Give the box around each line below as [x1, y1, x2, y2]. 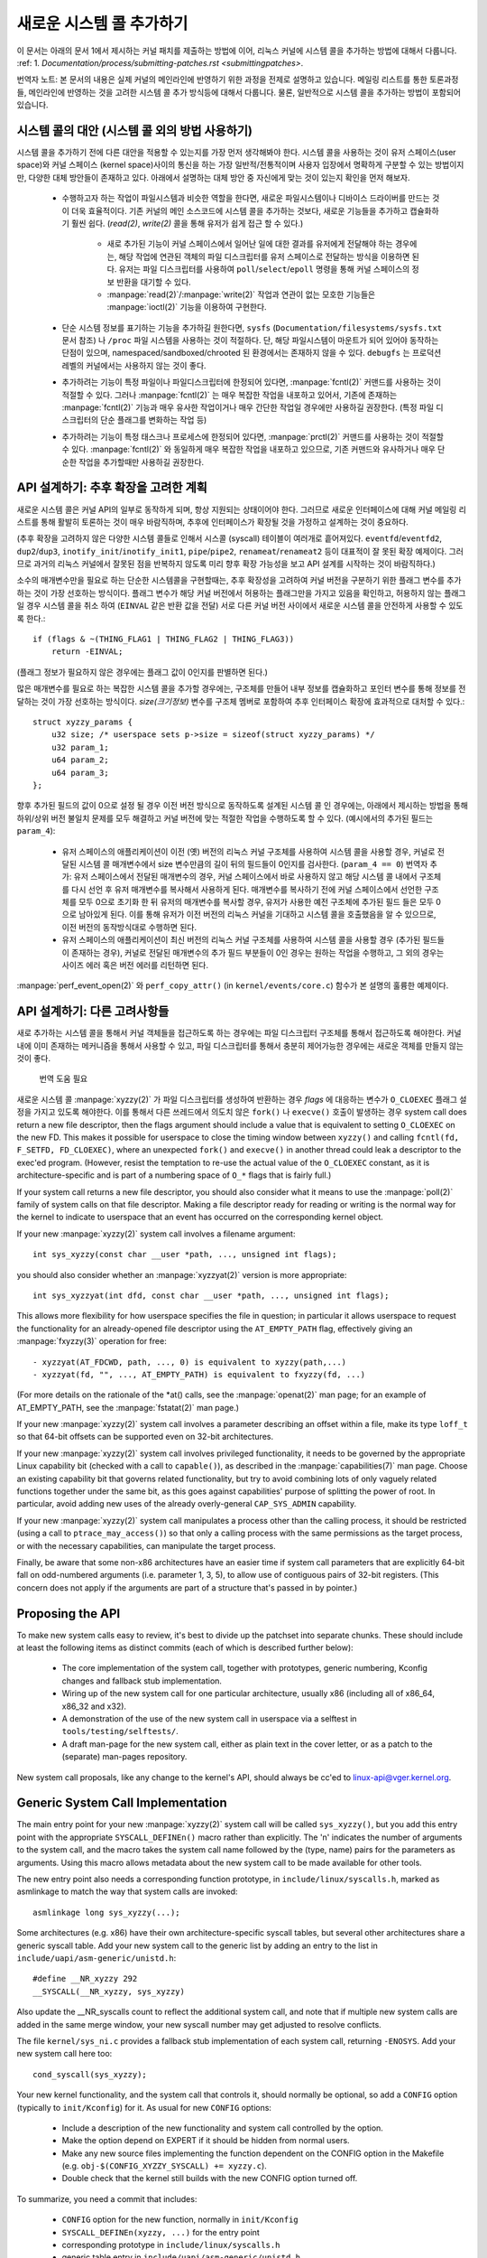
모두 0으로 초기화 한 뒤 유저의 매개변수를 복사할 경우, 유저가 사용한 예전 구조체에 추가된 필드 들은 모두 [78, 897, 435, 908]
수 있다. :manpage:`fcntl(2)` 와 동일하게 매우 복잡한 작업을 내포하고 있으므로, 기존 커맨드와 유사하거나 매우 [61, 443, 436, 455]
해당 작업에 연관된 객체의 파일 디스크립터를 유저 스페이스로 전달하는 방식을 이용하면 [118, 251, 410, 262]
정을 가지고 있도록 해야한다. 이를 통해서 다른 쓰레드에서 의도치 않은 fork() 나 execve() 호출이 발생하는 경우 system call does [16, 1106, 468, 1117]
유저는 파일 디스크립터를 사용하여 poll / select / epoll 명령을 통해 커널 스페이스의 [118, 264, 410, 275]
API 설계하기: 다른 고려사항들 [16, 1003, 170, 1020]
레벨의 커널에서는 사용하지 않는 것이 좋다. [61, 359, 207, 370]
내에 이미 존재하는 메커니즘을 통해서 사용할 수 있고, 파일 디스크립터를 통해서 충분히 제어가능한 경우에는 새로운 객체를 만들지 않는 [16, 1040, 464, 1051]
